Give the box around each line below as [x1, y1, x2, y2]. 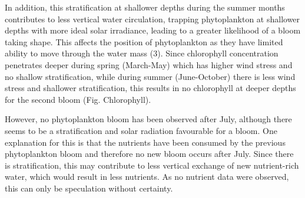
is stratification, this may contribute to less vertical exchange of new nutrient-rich [5, 159, 299, 171]
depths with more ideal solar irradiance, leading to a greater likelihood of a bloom [5, 24, 301, 36]
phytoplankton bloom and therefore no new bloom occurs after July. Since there [5, 147, 294, 160]
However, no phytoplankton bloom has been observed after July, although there [5, 113, 292, 125]
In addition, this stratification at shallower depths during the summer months [5, 1, 285, 13]
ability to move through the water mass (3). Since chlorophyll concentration [5, 47, 279, 59]
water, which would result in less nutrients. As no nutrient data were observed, [5, 170, 289, 183]
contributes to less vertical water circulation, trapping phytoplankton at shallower [5, 12, 300, 25]
